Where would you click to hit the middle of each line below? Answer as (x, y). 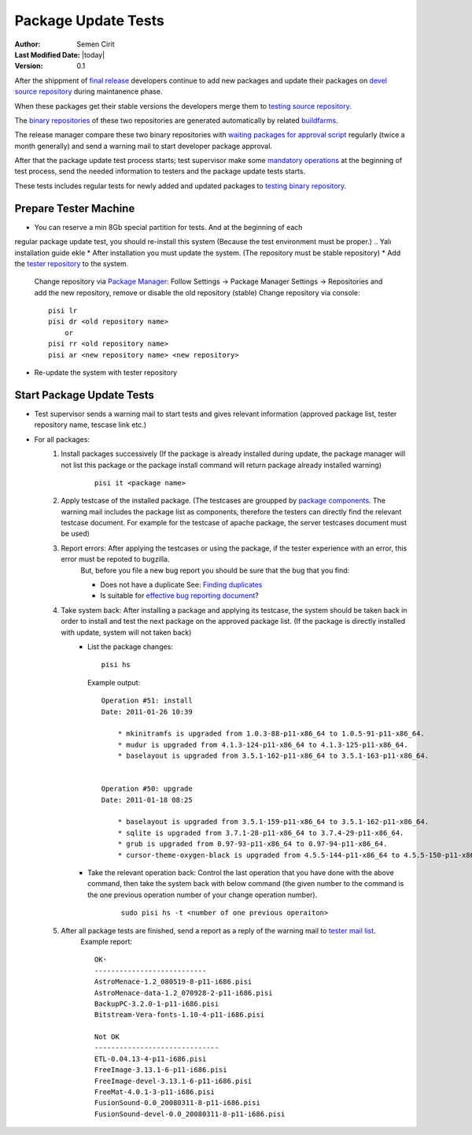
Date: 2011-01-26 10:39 (147, 712)
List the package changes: (130, 647)
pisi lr (63, 311)
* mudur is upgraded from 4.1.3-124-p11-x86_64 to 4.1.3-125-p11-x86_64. (263, 745)
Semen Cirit (96, 44)
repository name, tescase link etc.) (90, 425)
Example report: (107, 941)
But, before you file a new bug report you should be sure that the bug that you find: (215, 570)
